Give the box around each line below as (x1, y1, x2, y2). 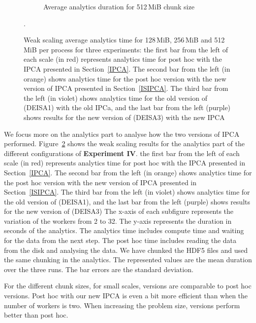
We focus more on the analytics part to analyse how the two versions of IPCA (4, 128, 240, 139)
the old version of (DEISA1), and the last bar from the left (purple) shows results (4, 196, 251, 206)
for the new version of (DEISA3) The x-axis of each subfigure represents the (4, 206, 234, 216)
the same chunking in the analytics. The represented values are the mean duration (4, 254, 252, 265)
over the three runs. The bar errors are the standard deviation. (4, 264, 193, 274)
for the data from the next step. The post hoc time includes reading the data (4, 235, 237, 245)
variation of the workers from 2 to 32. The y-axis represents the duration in (4, 215, 232, 226)
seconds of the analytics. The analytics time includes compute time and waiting (4, 225, 244, 236)
